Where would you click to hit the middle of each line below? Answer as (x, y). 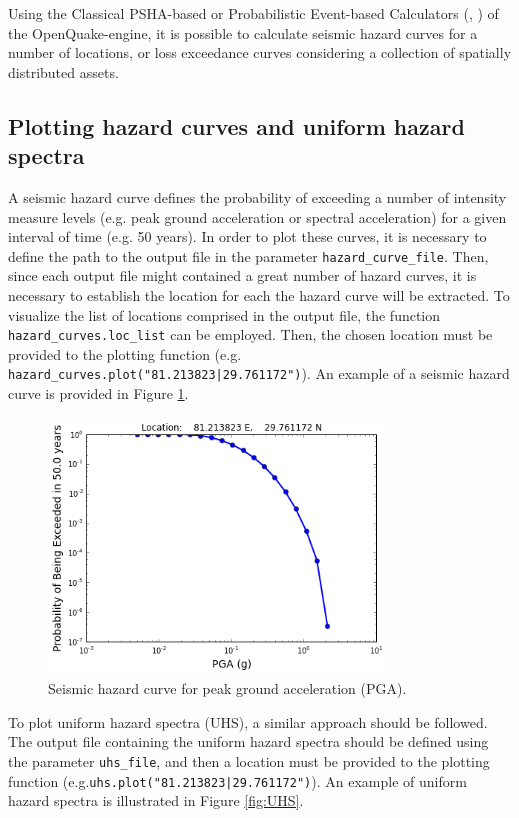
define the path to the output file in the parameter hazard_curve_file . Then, (248, 255)
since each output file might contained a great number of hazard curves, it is (242, 275)
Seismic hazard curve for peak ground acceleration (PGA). (227, 688)
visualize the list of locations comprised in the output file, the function (224, 314)
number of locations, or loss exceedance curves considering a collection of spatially (260, 52)
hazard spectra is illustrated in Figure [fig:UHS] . (156, 800)
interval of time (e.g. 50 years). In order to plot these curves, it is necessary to (247, 236)
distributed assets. (63, 71)
